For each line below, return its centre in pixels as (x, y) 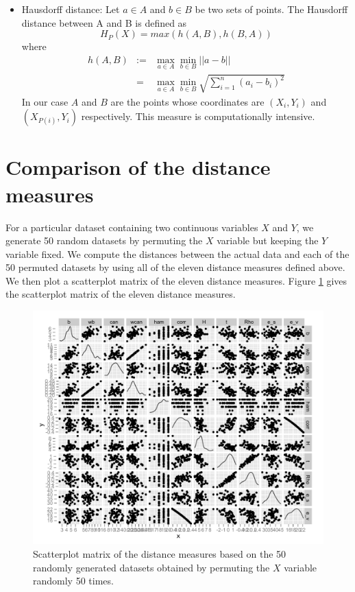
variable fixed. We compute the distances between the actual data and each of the (177, 253)
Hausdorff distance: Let (71, 9)
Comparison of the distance (138, 167)
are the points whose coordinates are (187, 101)
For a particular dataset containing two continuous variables (132, 227)
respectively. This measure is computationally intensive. (198, 116)
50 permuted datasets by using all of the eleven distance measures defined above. (175, 267)
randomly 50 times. (73, 581)
